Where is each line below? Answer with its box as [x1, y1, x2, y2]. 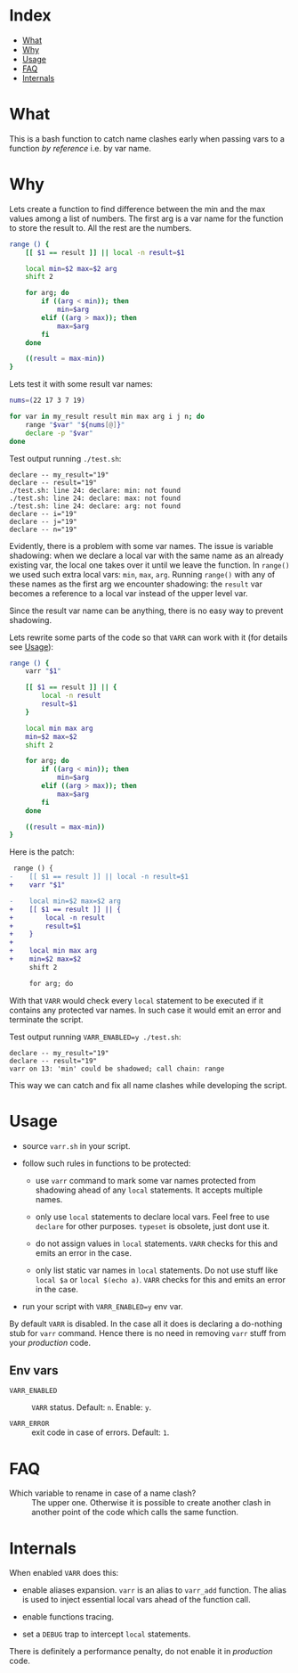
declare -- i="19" [9, 509, 77, 518]
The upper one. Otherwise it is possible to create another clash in [31, 1497, 271, 1508]
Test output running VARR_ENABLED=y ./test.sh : [9, 1031, 181, 1042]
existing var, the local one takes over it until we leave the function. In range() [9, 559, 290, 570]
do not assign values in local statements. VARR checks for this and [35, 1238, 278, 1249]
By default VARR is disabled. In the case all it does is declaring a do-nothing [9, 1318, 283, 1329]
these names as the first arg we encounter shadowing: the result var [9, 578, 262, 589]
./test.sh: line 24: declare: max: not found [9, 494, 181, 503]
